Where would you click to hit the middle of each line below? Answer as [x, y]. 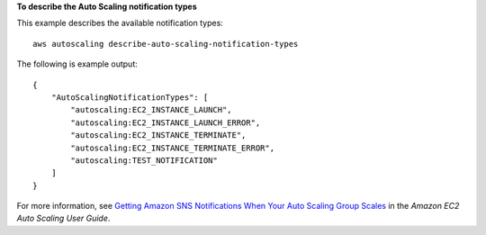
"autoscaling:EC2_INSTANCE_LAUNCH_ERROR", [166, 122]
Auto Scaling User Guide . [63, 218]
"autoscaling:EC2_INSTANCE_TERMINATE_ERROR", [172, 148]
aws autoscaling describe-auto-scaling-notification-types [166, 44]
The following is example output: [77, 64]
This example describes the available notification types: [120, 23]
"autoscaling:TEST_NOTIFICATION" [144, 160]
